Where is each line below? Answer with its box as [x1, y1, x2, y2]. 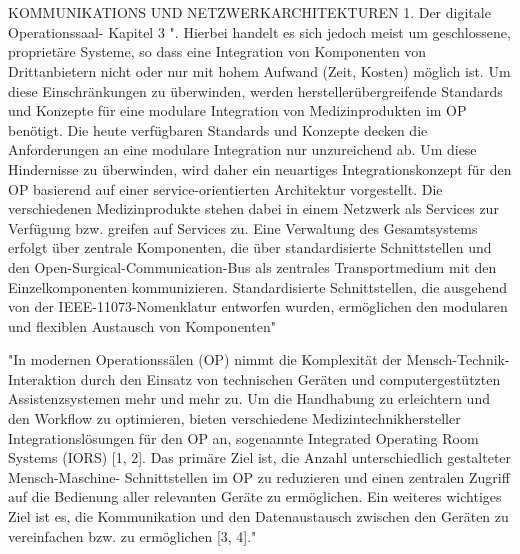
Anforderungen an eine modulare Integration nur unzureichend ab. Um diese [8, 139, 477, 160]
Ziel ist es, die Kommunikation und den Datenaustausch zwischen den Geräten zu [8, 506, 509, 527]
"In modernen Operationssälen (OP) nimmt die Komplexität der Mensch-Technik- [8, 349, 510, 370]
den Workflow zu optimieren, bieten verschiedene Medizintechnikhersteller [8, 408, 461, 429]
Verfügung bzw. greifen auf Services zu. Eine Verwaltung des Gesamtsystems [8, 217, 478, 238]
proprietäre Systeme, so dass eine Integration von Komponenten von [8, 41, 427, 62]
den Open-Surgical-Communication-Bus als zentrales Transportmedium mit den [8, 256, 497, 277]
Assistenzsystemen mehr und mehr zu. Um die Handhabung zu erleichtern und [8, 388, 490, 409]
